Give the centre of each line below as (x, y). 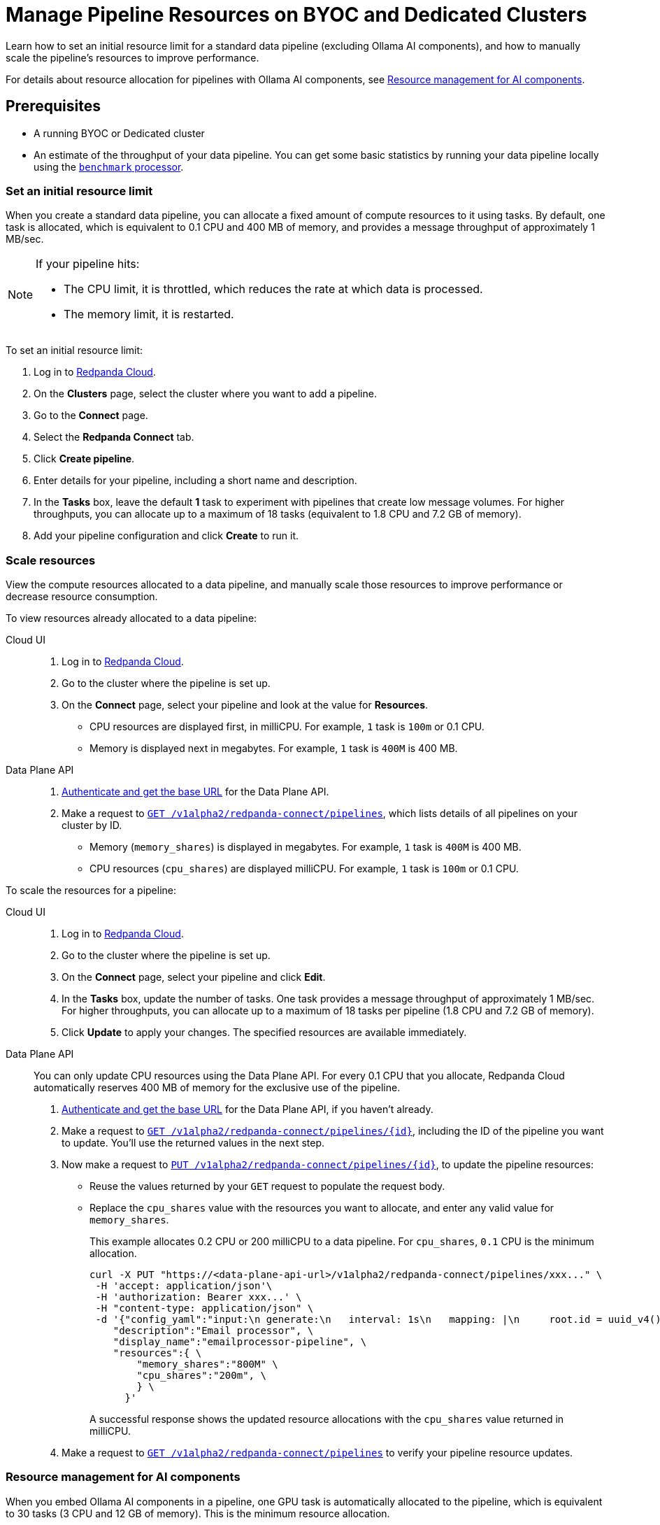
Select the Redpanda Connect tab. (114, 437)
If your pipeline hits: (88, 264)
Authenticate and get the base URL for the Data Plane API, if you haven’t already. (247, 1109)
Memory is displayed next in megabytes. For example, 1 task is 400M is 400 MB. (274, 749)
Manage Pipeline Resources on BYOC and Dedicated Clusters (296, 15)
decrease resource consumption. (82, 597)
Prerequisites (53, 106)
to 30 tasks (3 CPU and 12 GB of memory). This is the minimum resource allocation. (198, 1513)
